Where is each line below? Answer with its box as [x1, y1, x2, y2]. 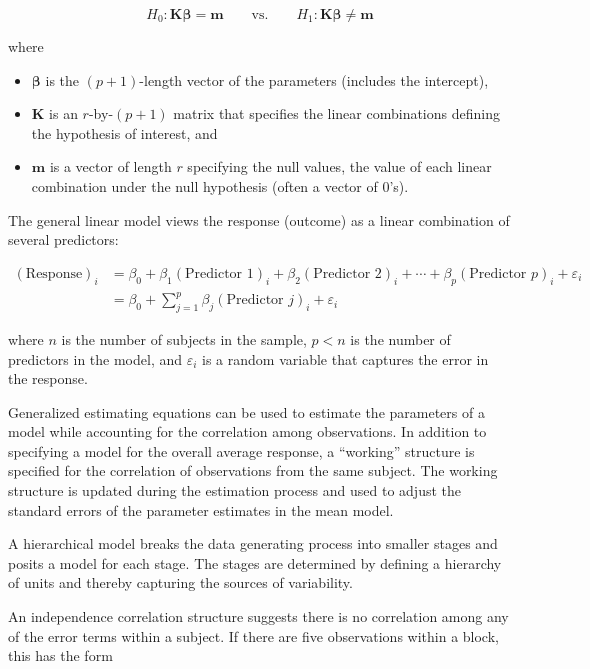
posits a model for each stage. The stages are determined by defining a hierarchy [8, 552, 502, 573]
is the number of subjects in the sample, [61, 328, 307, 349]
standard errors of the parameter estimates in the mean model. [8, 499, 394, 520]
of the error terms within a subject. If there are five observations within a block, [8, 625, 499, 646]
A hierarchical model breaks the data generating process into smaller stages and [8, 533, 498, 554]
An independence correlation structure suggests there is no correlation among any [8, 606, 509, 627]
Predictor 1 [185, 266, 254, 281]
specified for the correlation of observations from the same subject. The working [8, 460, 498, 481]
